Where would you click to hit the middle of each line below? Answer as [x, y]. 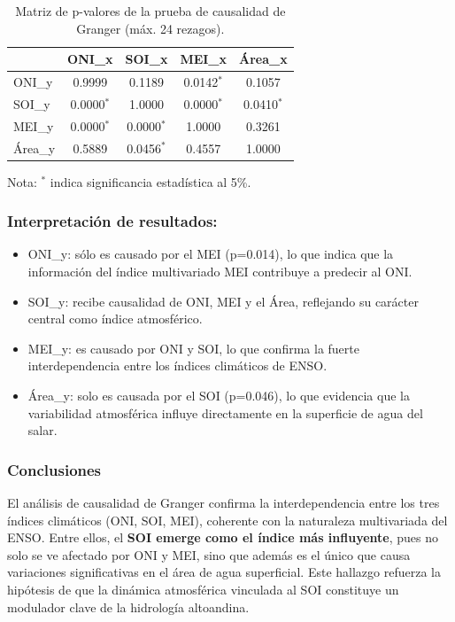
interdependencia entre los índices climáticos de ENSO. [177, 365]
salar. [42, 430]
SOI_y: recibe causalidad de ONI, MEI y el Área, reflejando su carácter [223, 301]
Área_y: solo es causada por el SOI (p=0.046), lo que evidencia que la [219, 396]
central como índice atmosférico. [115, 319]
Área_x [263, 59]
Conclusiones [54, 469]
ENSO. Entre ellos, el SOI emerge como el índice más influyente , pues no [223, 537]
